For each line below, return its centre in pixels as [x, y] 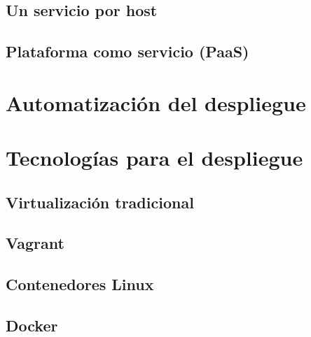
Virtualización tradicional [100, 202]
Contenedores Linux [80, 284]
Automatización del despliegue [156, 102]
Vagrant [35, 243]
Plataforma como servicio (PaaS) [127, 51]
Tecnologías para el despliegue [154, 158]
